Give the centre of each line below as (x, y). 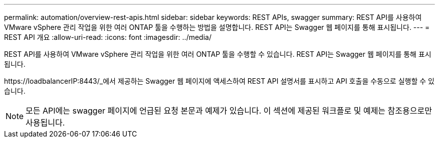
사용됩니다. (45, 123)
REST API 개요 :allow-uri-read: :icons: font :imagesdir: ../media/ (108, 37)
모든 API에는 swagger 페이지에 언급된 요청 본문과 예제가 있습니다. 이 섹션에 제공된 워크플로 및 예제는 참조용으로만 (229, 111)
